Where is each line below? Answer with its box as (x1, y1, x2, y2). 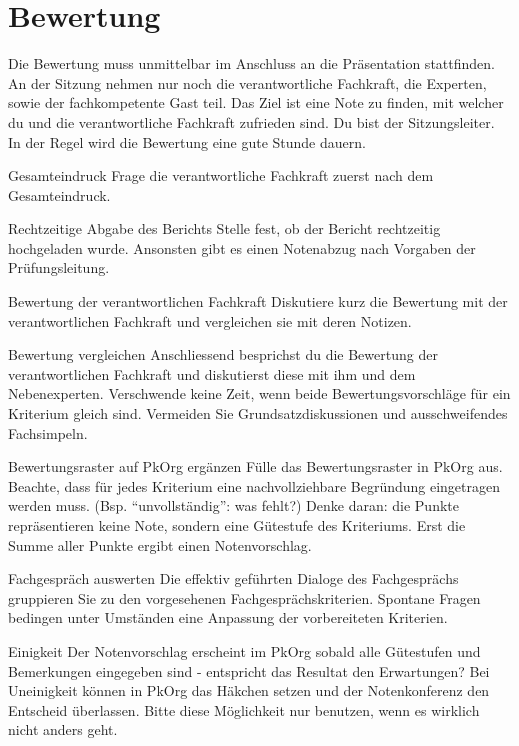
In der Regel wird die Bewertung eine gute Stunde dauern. (8, 131, 366, 152)
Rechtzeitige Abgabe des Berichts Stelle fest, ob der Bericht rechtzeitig (8, 218, 441, 239)
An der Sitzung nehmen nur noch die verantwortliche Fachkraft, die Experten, (8, 72, 487, 93)
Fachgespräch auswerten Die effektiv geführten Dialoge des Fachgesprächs (8, 568, 459, 589)
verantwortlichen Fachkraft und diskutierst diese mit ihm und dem (8, 363, 416, 384)
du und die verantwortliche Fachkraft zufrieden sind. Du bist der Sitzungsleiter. (8, 111, 495, 132)
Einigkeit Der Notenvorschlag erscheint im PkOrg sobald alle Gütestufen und (8, 640, 481, 661)
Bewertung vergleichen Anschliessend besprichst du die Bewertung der (8, 344, 438, 365)
